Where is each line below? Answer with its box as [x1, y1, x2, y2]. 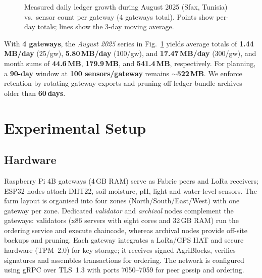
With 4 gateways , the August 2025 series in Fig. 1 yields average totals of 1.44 [4, 38, 254, 48]
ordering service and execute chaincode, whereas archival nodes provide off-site [4, 225, 247, 235]
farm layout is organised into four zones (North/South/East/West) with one [4, 195, 240, 206]
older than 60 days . [4, 87, 66, 98]
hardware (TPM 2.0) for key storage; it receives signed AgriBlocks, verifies [4, 245, 236, 255]
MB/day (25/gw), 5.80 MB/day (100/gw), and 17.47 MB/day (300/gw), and [4, 48, 256, 59]
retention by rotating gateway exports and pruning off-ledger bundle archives [4, 78, 242, 88]
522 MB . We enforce [177, 68, 242, 78]
